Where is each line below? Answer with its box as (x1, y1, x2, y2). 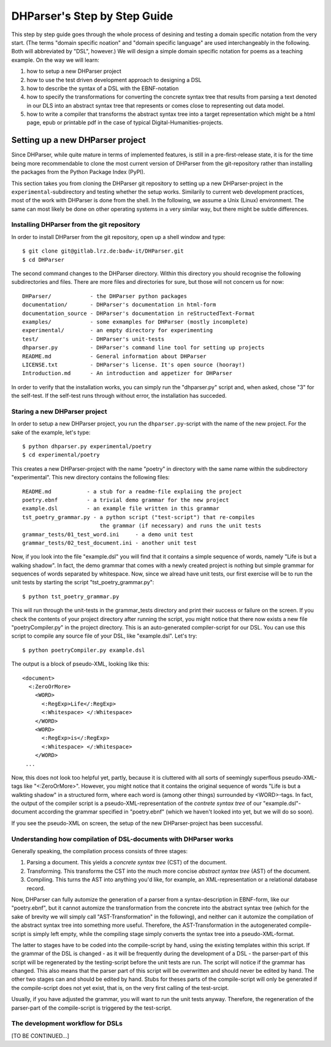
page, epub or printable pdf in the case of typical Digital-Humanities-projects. (26, 119, 224, 126)
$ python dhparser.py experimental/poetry (22, 443, 152, 450)
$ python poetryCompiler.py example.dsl (22, 647, 145, 653)
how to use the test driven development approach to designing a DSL (26, 76, 202, 83)
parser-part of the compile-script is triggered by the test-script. (11, 1004, 172, 1011)
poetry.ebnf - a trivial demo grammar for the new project (22, 497, 229, 503)
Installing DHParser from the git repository (11, 221, 140, 229)
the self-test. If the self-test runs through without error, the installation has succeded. (11, 392, 227, 400)
